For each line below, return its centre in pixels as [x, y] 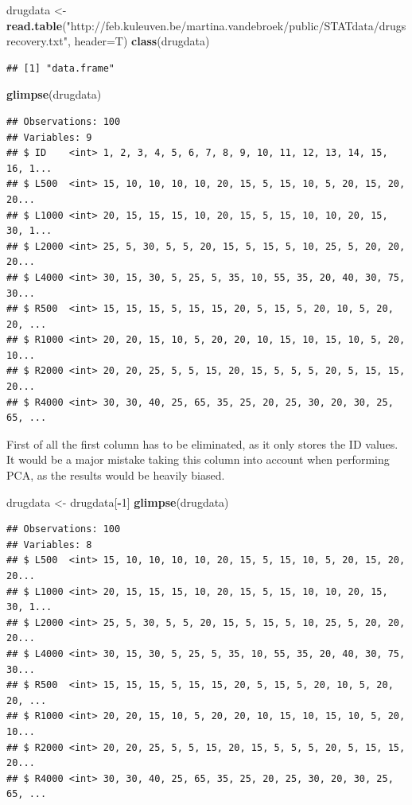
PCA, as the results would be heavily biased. [116, 475]
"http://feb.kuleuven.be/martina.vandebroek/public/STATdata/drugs [236, 25]
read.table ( [37, 25]
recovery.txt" [37, 41]
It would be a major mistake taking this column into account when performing [198, 459]
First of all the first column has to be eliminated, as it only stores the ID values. [202, 443]
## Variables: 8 [49, 544]
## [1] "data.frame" [61, 68]
